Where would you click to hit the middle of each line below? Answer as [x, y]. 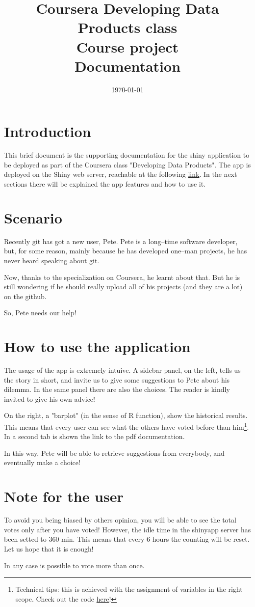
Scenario [33, 217]
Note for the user [64, 496]
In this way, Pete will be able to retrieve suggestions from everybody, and [114, 453]
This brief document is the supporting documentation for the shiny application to [127, 155]
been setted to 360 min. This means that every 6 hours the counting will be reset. [127, 539]
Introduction [48, 131]
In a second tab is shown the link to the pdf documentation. [94, 436]
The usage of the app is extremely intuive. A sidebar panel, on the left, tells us [122, 370]
